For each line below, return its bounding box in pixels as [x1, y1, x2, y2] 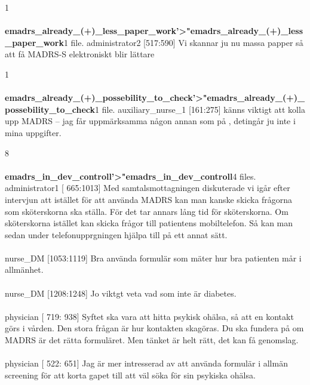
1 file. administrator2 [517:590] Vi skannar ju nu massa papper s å [63, 36, 303, 48]
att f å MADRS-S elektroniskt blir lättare [5, 48, 155, 60]
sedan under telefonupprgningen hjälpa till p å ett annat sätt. [5, 228, 228, 241]
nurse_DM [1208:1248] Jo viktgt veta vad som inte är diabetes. [5, 287, 237, 299]
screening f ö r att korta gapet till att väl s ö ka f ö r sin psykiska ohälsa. [5, 368, 256, 381]
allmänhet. [5, 263, 44, 276]
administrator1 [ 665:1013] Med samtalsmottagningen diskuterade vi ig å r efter [5, 181, 290, 194]
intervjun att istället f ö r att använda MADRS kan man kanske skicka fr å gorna [5, 193, 293, 205]
